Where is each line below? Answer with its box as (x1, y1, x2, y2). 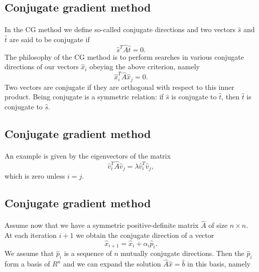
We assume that (5, 248, 54, 258)
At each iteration (5, 229, 57, 240)
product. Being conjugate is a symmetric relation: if (5, 91, 164, 102)
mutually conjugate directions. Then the (120, 248, 244, 258)
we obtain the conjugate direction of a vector (76, 229, 214, 240)
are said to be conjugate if (9, 34, 90, 44)
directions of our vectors (5, 61, 79, 72)
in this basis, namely (187, 258, 250, 269)
